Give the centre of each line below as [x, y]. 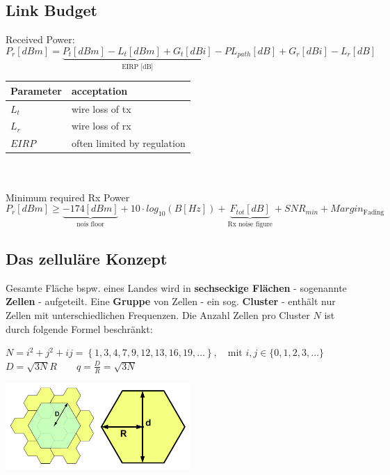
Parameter [36, 90]
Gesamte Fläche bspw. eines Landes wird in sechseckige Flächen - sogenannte [176, 287]
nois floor [90, 225]
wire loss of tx [101, 108]
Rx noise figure [250, 225]
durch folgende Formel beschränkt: [79, 328]
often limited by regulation [128, 143]
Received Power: [40, 39]
